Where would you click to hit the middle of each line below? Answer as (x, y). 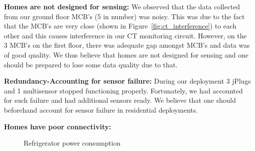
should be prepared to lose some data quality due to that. (91, 64)
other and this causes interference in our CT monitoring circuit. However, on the (125, 35)
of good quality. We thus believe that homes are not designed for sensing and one (126, 54)
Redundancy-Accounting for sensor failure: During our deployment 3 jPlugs (127, 81)
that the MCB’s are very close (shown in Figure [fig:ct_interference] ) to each (120, 26)
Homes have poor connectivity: (58, 126)
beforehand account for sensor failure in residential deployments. (101, 109)
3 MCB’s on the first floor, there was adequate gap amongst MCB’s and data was (127, 45)
